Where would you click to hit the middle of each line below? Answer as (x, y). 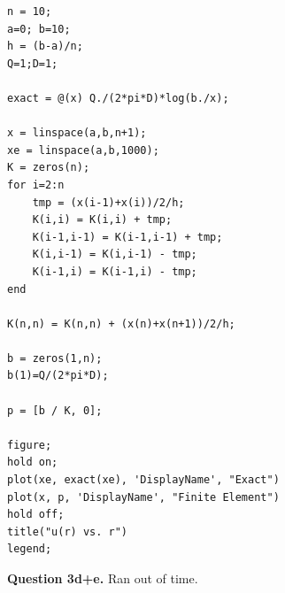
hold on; (33, 462)
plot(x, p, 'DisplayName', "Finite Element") (143, 497)
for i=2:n (36, 185)
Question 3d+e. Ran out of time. (103, 578)
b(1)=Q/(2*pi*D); (58, 376)
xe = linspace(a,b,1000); (83, 150)
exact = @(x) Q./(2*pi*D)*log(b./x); (118, 98)
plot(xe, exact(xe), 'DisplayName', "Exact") (143, 480)
